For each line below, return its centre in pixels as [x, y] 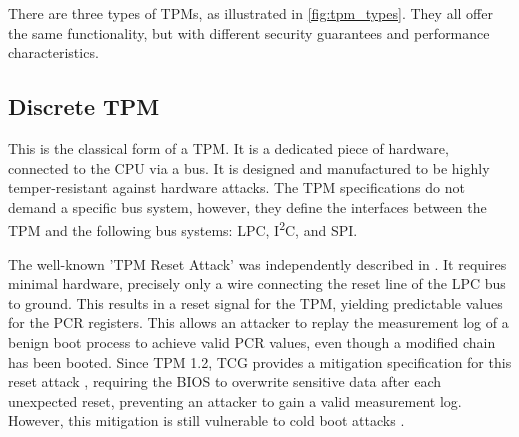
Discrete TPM [84, 106]
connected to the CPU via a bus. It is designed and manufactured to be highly [249, 167]
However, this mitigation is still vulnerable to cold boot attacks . [206, 420]
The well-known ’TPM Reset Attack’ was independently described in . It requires [257, 263]
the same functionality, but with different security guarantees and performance [249, 32]
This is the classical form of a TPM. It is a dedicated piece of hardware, [228, 147]
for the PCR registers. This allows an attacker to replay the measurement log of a [258, 322]
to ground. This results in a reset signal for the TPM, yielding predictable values [255, 302]
